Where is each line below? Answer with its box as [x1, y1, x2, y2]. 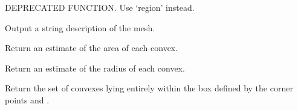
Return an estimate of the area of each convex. [5, 41, 178, 54]
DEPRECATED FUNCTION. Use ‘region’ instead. [5, 1, 195, 13]
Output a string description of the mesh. [5, 21, 155, 34]
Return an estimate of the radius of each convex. [5, 61, 185, 74]
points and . [5, 93, 50, 106]
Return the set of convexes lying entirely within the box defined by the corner [5, 82, 293, 94]
